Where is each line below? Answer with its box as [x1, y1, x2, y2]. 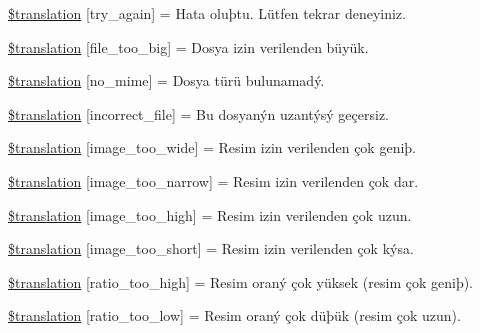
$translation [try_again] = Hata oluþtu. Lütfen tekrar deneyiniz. [8, 3, 406, 23]
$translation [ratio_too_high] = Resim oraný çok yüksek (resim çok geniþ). [8, 271, 474, 292]
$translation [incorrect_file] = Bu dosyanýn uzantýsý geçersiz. [8, 103, 389, 124]
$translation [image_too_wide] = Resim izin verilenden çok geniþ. [8, 137, 416, 158]
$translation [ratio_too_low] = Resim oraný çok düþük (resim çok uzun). [8, 305, 461, 326]
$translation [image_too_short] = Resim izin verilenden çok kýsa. [8, 238, 414, 259]
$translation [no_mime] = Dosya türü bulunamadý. [8, 70, 325, 91]
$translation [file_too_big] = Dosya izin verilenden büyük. [8, 36, 369, 57]
